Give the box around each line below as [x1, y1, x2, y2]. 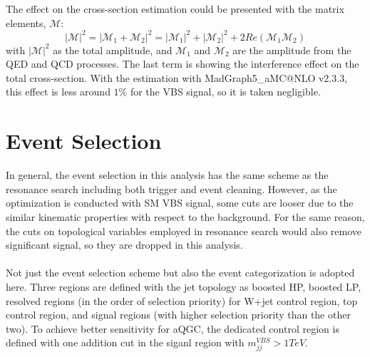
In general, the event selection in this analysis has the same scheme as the [6, 167, 329, 182]
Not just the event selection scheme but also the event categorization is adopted [6, 265, 355, 280]
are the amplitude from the [232, 42, 351, 57]
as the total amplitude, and [53, 42, 173, 57]
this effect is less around [6, 84, 111, 99]
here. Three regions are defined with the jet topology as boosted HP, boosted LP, [6, 279, 361, 294]
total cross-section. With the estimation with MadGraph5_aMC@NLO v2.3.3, [6, 70, 348, 85]
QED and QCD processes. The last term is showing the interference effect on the [6, 56, 359, 71]
